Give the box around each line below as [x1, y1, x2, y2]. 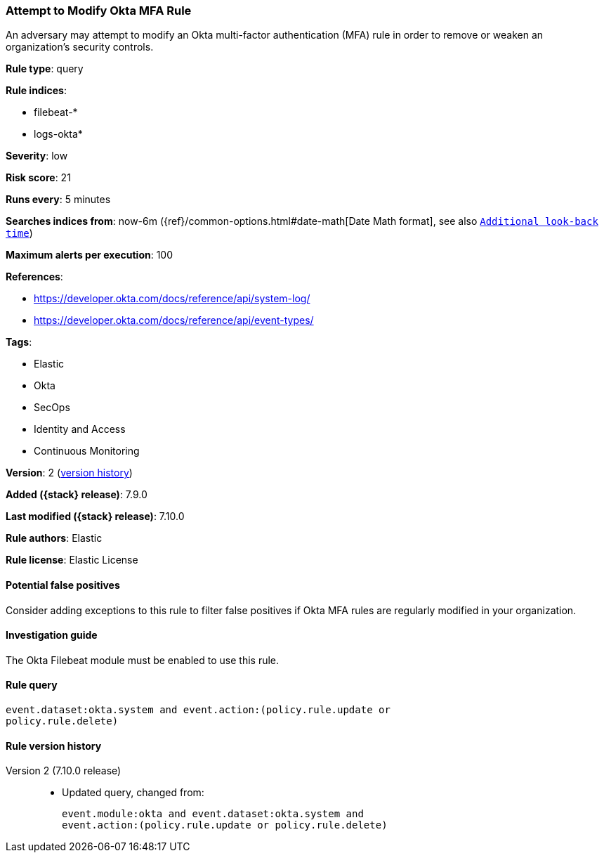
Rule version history [6, 739, 102, 752]
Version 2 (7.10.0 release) [6, 765, 122, 777]
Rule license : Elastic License [6, 554, 138, 566]
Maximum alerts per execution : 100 [6, 249, 173, 261]
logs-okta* [34, 128, 83, 141]
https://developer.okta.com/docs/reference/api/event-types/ [34, 314, 314, 327]
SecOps [34, 401, 70, 414]
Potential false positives [6, 578, 120, 591]
